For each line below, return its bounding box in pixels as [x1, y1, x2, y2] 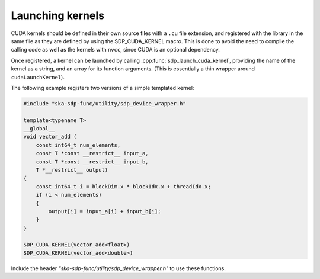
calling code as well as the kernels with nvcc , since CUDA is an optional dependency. [11, 46, 220, 53]
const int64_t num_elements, [36, 142, 121, 148]
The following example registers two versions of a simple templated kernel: [11, 84, 194, 91]
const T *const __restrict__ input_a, [36, 150, 149, 157]
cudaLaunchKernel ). [11, 73, 65, 81]
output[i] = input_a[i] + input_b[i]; [48, 208, 161, 214]
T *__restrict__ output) [36, 166, 108, 173]
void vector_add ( [23, 133, 77, 140]
